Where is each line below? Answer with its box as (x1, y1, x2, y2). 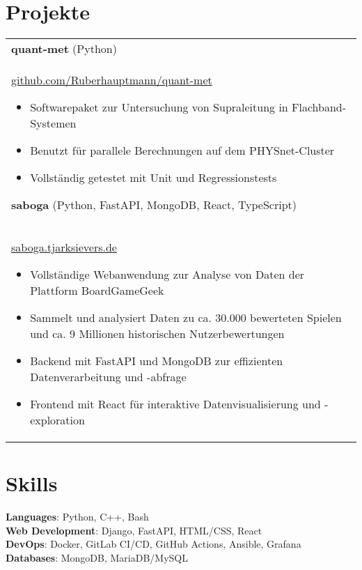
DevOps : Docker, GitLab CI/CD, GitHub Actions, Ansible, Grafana (6, 537, 301, 551)
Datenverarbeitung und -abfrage (30, 369, 187, 385)
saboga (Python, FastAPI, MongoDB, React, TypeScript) (11, 197, 297, 213)
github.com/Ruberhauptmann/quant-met (11, 72, 212, 88)
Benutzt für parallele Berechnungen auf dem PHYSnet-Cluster (30, 142, 335, 159)
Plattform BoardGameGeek (30, 282, 164, 299)
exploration (30, 412, 85, 429)
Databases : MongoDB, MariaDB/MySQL (6, 550, 188, 565)
